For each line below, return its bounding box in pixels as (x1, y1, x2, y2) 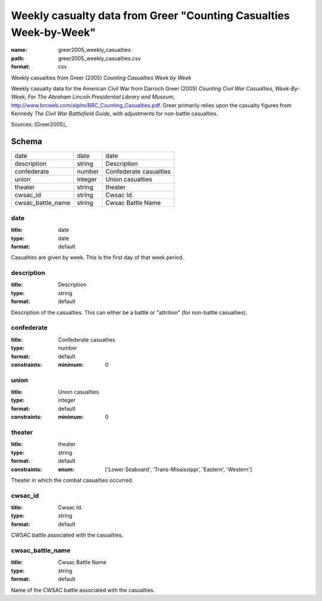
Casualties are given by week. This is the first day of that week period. (11, 254, 184, 261)
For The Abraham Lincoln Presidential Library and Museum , (27, 93, 175, 101)
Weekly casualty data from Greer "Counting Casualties (11, 9, 290, 22)
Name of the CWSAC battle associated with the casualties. (11, 586, 155, 593)
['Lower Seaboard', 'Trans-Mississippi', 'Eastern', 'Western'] (105, 466, 253, 473)
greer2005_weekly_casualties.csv (58, 54, 141, 62)
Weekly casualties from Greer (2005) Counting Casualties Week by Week (11, 74, 192, 81)
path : (11, 54, 25, 62)
